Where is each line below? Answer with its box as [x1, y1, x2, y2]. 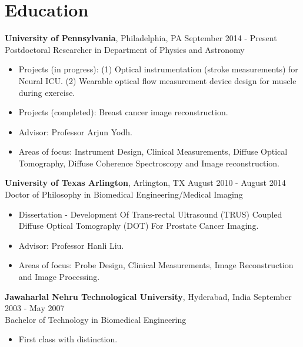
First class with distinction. [18, 333, 118, 345]
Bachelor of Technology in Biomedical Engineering [5, 313, 187, 325]
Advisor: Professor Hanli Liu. [18, 239, 124, 251]
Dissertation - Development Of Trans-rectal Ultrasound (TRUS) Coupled [18, 208, 282, 220]
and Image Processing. [18, 271, 100, 283]
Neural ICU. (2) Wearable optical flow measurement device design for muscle [18, 74, 297, 86]
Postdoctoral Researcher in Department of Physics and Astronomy [5, 43, 245, 55]
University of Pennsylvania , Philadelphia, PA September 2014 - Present [5, 32, 277, 44]
